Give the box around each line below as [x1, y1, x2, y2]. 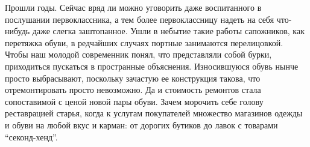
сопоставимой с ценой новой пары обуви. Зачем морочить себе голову [5, 95, 264, 107]
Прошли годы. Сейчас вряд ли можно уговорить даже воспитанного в [5, 1, 262, 13]
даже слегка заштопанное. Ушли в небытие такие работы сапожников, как [32, 25, 305, 37]
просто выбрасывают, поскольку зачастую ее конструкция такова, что [5, 71, 261, 84]
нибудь [5, 25, 30, 37]
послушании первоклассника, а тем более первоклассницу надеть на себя [5, 13, 274, 25]
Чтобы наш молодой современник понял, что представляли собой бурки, [5, 48, 272, 61]
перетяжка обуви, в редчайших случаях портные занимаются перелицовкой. [5, 36, 283, 49]
